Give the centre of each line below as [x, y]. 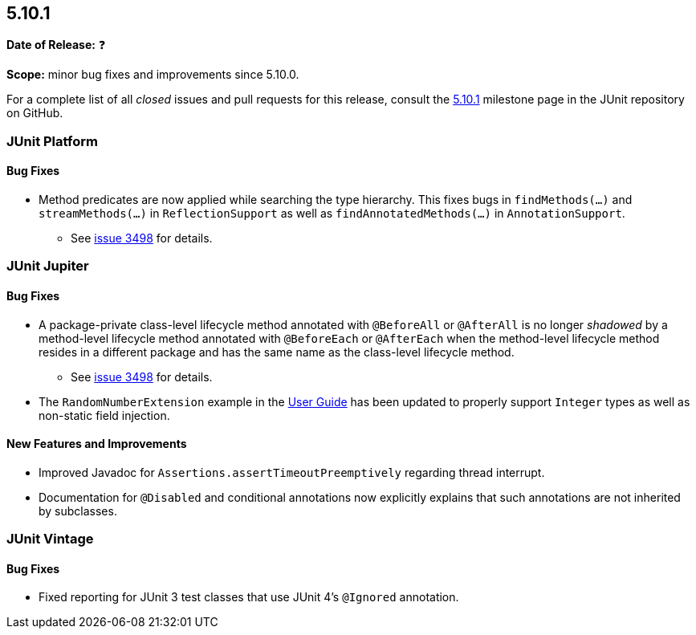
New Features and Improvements [97, 444]
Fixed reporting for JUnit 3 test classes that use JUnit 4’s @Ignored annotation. [249, 597]
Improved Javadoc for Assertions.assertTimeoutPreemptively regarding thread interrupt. [292, 472]
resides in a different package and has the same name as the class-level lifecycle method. [277, 352]
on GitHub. [35, 113]
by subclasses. [78, 511]
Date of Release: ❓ [56, 45]
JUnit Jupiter [48, 266]
